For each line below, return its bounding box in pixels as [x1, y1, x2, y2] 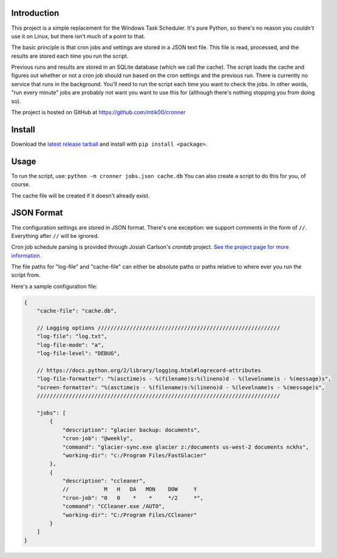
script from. [11, 271, 41, 279]
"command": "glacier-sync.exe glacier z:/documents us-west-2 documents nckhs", [62, 443, 309, 451]
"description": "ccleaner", [62, 477, 146, 485]
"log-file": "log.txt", [36, 333, 107, 340]
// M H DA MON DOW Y [62, 486, 197, 493]
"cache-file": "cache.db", [36, 307, 118, 315]
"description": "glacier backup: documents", [62, 426, 200, 434]
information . [11, 252, 42, 259]
